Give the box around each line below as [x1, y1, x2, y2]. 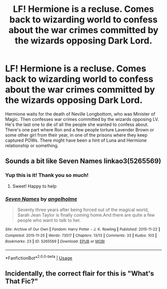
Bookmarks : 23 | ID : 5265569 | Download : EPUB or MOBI [5, 239, 105, 244]
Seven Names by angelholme [5, 195, 78, 202]
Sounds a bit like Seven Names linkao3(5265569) [5, 157, 162, 166]
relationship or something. [5, 142, 59, 148]
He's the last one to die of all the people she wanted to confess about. [5, 121, 149, 127]
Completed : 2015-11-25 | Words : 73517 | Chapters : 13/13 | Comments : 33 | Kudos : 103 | [5, 233, 157, 238]
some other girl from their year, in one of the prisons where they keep [5, 132, 148, 138]
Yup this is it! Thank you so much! [5, 172, 88, 179]
